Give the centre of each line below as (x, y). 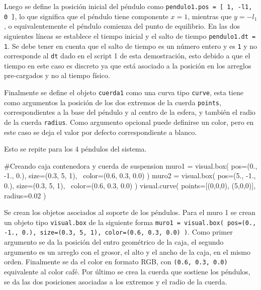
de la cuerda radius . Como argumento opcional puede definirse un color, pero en (129, 122)
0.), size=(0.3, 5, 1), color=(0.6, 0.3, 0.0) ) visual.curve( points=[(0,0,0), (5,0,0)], (130, 185)
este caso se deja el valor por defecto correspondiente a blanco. (101, 132)
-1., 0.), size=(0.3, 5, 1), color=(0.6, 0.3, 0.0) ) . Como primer (118, 232)
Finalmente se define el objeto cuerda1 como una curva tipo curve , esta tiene (124, 92)
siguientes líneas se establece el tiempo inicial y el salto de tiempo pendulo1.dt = (130, 35)
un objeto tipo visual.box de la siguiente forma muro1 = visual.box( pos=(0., (130, 222)
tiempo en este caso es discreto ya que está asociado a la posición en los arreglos (128, 65)
